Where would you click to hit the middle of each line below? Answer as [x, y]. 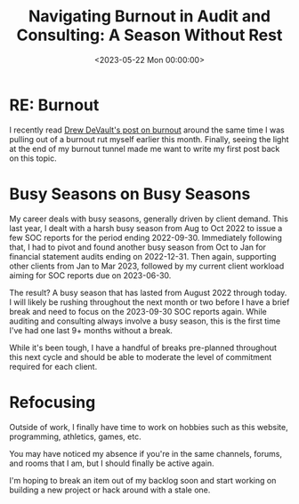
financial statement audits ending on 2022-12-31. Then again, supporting [143, 256]
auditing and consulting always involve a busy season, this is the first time [145, 321]
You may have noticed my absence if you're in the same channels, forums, [146, 453]
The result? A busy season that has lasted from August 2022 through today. [148, 292]
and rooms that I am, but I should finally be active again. [112, 463]
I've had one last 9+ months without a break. [91, 330]
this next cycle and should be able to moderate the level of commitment [141, 356]
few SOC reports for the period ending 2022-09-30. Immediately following [146, 237]
